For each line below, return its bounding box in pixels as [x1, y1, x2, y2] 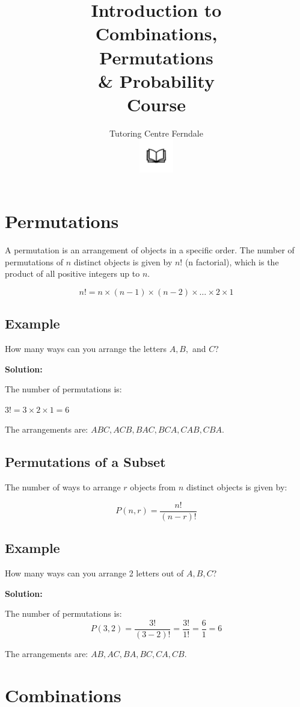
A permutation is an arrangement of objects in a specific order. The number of [5, 244, 295, 256]
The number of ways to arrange [5, 481, 121, 493]
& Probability [98, 68, 215, 93]
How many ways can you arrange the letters [5, 342, 167, 354]
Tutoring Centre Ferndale [109, 126, 203, 139]
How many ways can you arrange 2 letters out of [5, 567, 184, 579]
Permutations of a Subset [5, 452, 166, 471]
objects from [130, 481, 176, 493]
